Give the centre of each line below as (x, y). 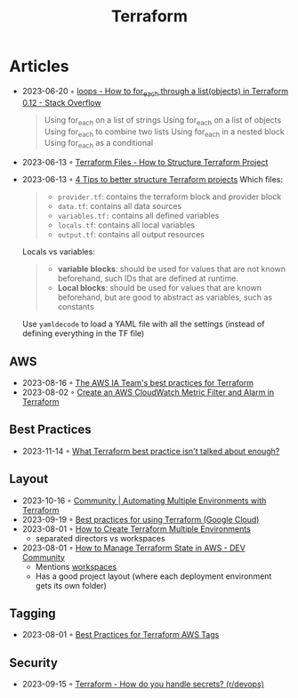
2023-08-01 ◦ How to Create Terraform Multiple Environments (136, 529)
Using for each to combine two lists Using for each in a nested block (164, 132)
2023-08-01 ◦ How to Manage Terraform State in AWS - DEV (134, 548)
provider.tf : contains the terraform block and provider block (169, 197)
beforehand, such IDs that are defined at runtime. (148, 278)
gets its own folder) (71, 585)
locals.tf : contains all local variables (126, 225)
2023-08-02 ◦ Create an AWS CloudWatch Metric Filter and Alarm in (148, 392)
